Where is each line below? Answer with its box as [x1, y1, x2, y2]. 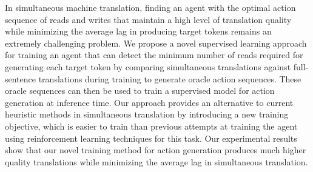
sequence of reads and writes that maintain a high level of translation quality [5, 13, 292, 25]
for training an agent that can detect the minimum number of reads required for [5, 48, 303, 61]
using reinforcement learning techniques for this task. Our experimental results [5, 131, 297, 144]
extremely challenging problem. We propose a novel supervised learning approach [5, 36, 307, 49]
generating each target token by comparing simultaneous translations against [5, 60, 291, 73]
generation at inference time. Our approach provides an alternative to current [5, 96, 294, 108]
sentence [5, 72, 36, 85]
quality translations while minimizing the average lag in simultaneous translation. [5, 155, 308, 168]
